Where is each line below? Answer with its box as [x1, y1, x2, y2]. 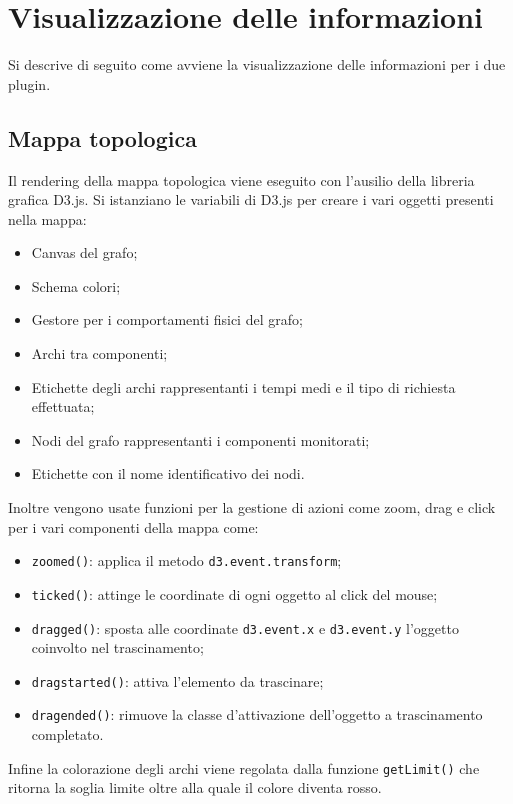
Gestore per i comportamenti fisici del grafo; [31, 309, 303, 330]
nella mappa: [8, 208, 87, 229]
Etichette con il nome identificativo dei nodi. [31, 463, 305, 484]
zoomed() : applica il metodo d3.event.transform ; [31, 550, 342, 571]
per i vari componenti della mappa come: [8, 516, 259, 537]
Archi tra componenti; [31, 343, 168, 364]
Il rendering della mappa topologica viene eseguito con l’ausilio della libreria [8, 169, 475, 190]
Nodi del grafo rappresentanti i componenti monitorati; [31, 429, 370, 450]
